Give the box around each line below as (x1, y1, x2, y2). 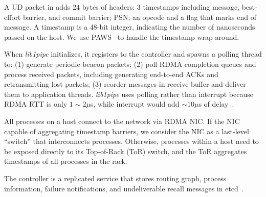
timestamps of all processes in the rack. (4, 156, 127, 166)
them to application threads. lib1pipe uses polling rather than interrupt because (4, 88, 253, 99)
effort (4, 11, 21, 22)
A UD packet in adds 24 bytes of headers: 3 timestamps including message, (4, 2, 239, 12)
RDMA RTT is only (4, 98, 68, 109)
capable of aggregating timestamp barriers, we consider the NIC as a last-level (4, 126, 249, 136)
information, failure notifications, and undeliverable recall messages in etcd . (4, 183, 244, 193)
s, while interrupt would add (90, 98, 180, 109)
